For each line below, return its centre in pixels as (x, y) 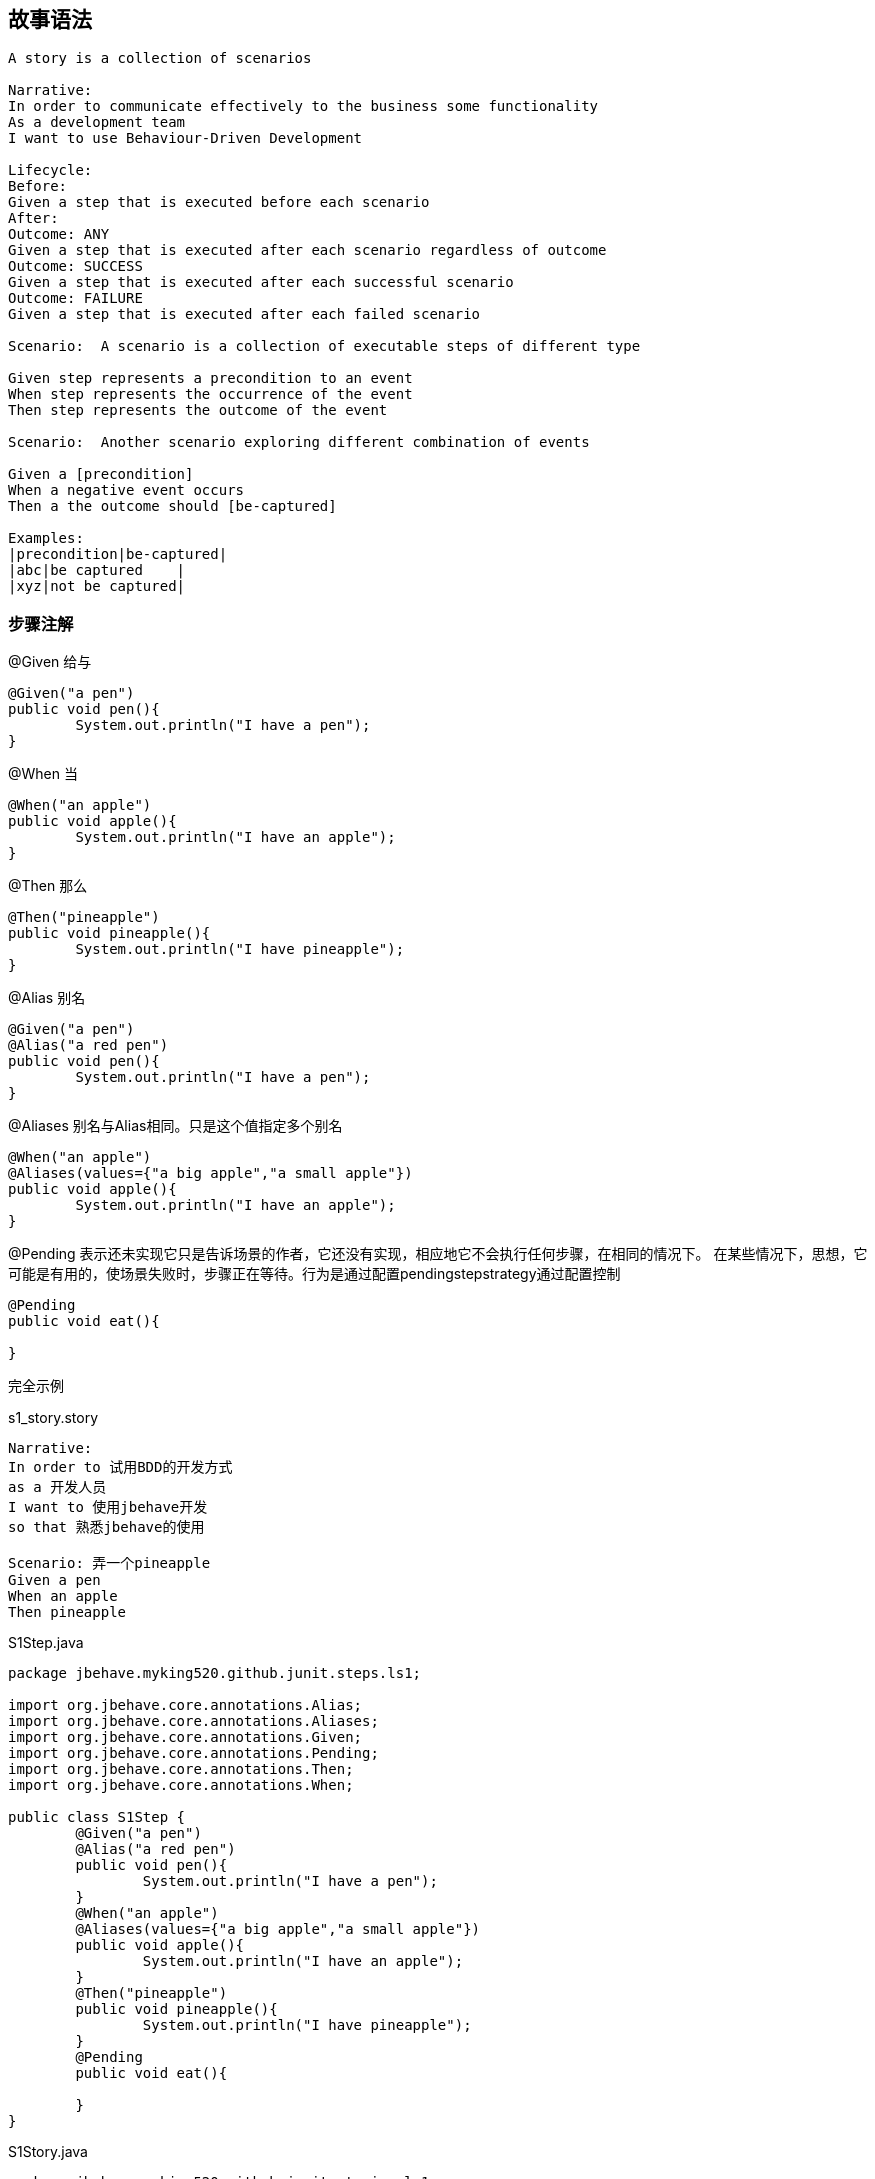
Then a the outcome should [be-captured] (172, 506)
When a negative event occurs (126, 490)
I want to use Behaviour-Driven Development (185, 138)
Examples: (46, 538)
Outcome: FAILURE (75, 298)
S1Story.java (48, 2152)
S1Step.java (46, 1643)
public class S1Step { (97, 1817)
